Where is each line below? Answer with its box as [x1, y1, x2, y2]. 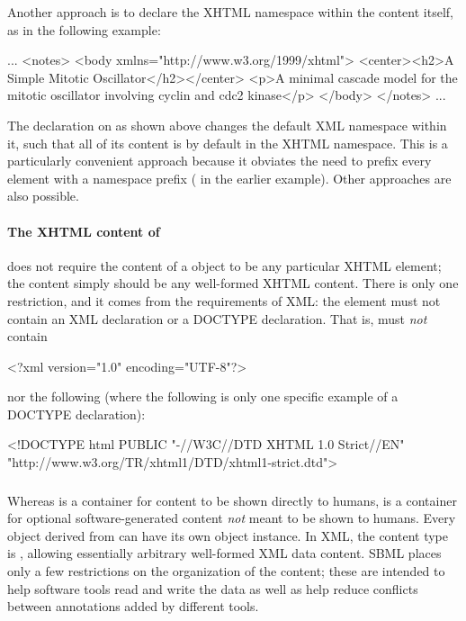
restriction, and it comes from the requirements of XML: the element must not [7, 291, 441, 310]
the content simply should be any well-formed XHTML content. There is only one [7, 274, 459, 292]
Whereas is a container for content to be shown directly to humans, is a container [7, 490, 457, 509]
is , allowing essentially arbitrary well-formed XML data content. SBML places [7, 544, 442, 562]
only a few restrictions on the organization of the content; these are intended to [7, 561, 445, 580]
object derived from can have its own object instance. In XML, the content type [7, 526, 449, 544]
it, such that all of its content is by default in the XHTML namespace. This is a [7, 133, 448, 152]
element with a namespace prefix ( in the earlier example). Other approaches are [7, 168, 452, 187]
